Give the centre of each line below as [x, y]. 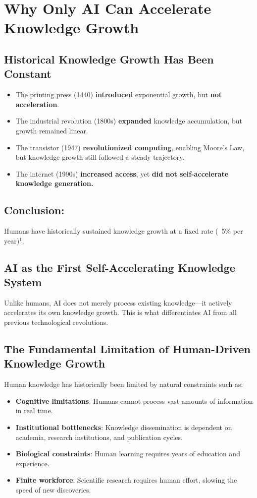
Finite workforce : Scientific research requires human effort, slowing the [126, 480]
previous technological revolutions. [56, 322]
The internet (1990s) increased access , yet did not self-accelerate [122, 173]
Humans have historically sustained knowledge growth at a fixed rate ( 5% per [124, 231]
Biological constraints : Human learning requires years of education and [128, 454]
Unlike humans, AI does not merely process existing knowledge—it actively [118, 302]
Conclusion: [34, 210]
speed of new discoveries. [53, 490]
